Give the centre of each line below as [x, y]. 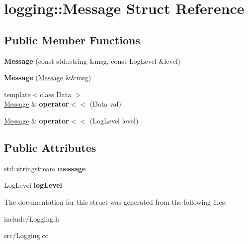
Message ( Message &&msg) [48, 77]
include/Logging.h [32, 218]
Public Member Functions [72, 40]
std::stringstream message [45, 168]
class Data [56, 94]
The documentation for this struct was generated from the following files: [116, 201]
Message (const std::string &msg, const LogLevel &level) [92, 61]
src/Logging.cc [26, 235]
